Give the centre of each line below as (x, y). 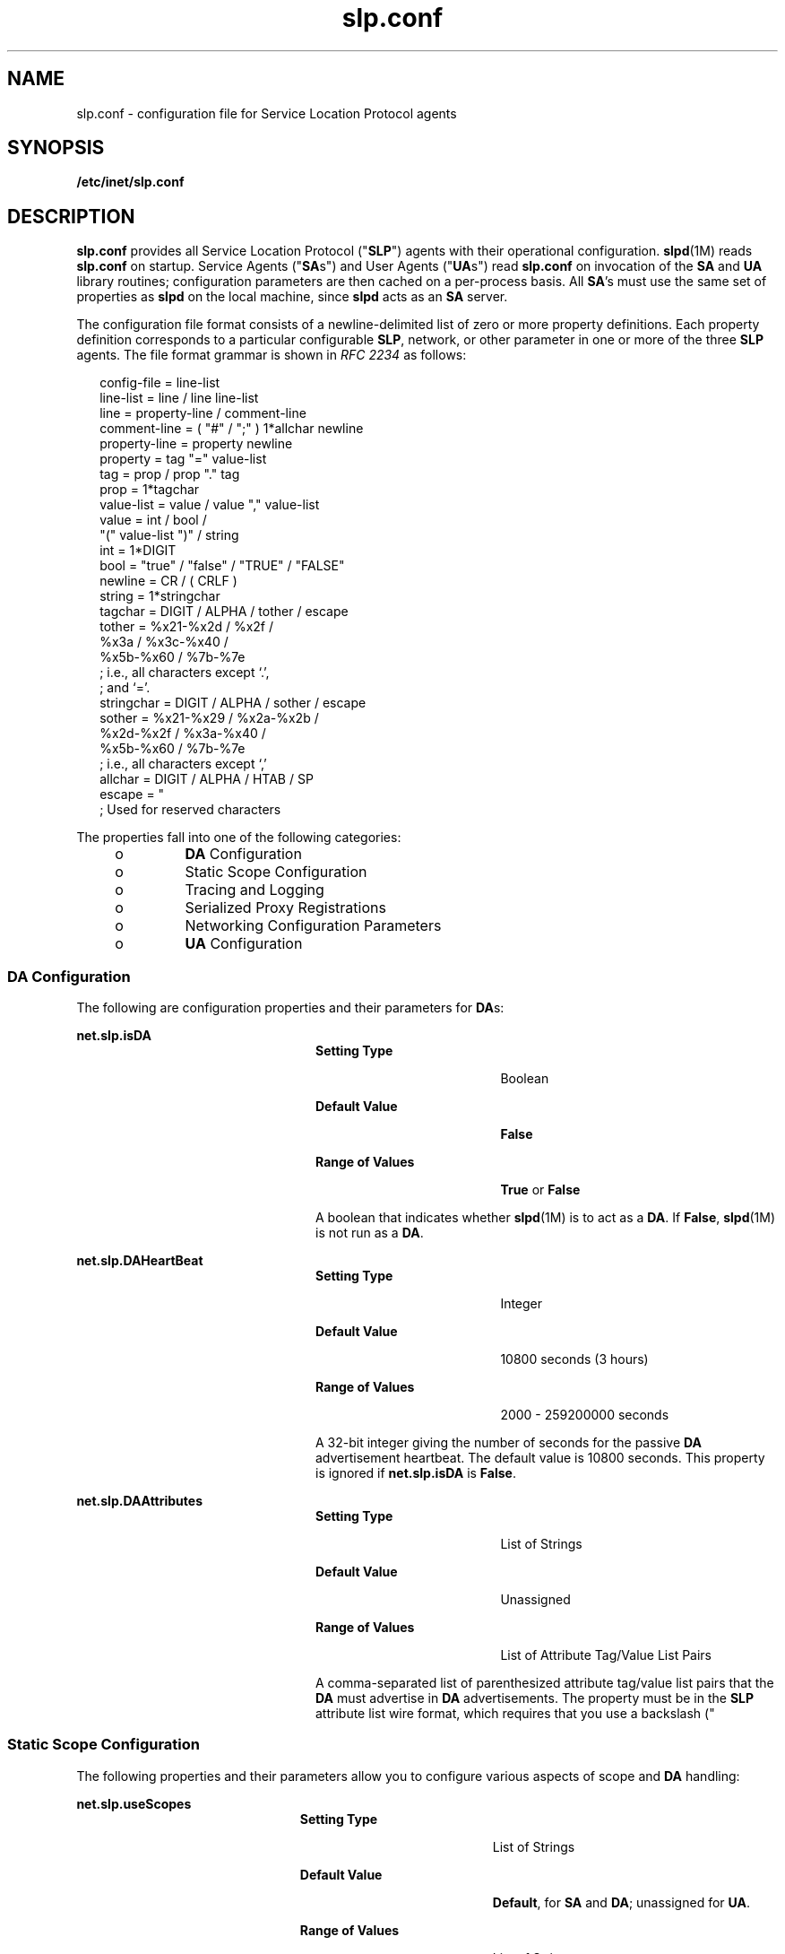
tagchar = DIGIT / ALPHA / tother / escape (224, 612)
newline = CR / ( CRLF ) (168, 581)
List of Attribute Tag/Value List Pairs (606, 1655)
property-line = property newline (196, 444)
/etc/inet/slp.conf (130, 182)
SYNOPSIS (56, 148)
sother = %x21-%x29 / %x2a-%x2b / (209, 718)
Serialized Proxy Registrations (285, 908)
